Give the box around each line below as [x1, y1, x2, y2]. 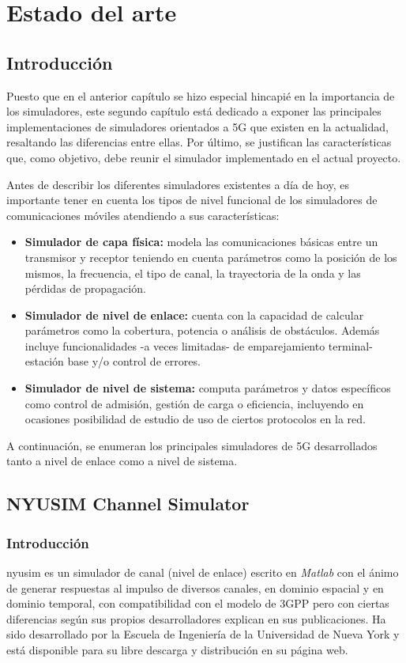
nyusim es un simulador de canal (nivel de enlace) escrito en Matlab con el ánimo [6, 564, 399, 581]
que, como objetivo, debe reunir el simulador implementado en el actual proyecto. [6, 149, 401, 165]
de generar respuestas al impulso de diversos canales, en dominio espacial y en [6, 579, 384, 596]
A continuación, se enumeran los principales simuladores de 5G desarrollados [6, 437, 378, 453]
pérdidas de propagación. [24, 280, 146, 297]
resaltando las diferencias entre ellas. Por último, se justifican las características [6, 134, 392, 150]
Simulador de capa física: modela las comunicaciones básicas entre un [24, 233, 378, 250]
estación [24, 353, 64, 369]
